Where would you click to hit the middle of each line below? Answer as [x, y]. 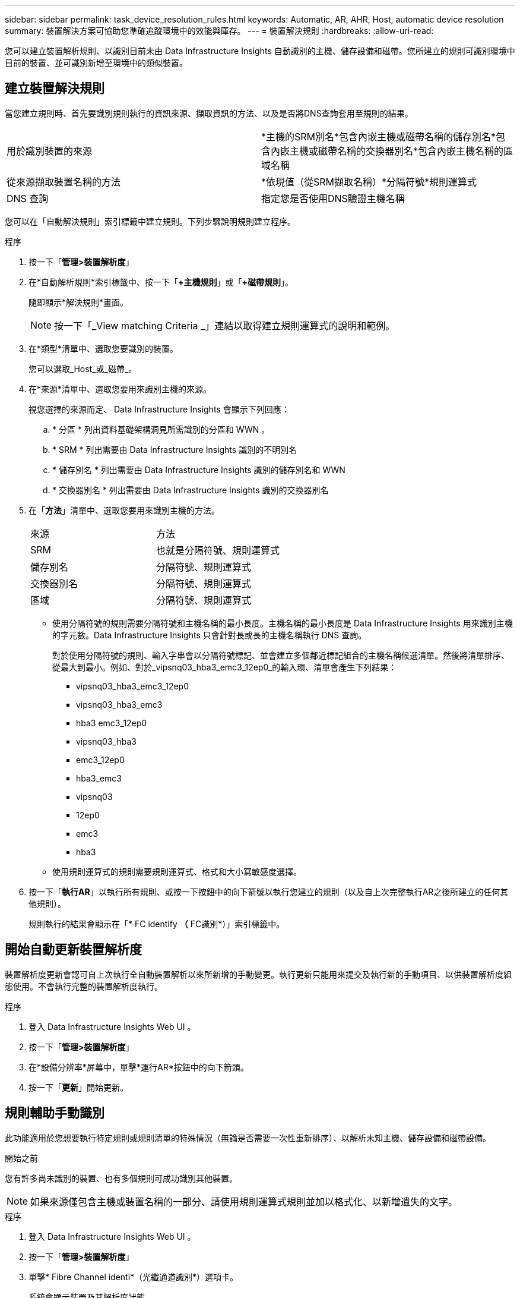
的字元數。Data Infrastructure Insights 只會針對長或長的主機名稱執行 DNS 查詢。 [210, 635]
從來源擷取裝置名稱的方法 [64, 182]
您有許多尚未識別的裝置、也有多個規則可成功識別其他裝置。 [121, 1178]
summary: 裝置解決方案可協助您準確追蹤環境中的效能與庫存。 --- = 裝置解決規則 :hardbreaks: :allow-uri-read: [219, 31]
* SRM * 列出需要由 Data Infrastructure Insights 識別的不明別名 [175, 449]
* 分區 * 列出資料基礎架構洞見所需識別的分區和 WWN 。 [161, 429]
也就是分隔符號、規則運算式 [218, 550]
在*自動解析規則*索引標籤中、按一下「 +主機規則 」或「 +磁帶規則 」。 [161, 282]
